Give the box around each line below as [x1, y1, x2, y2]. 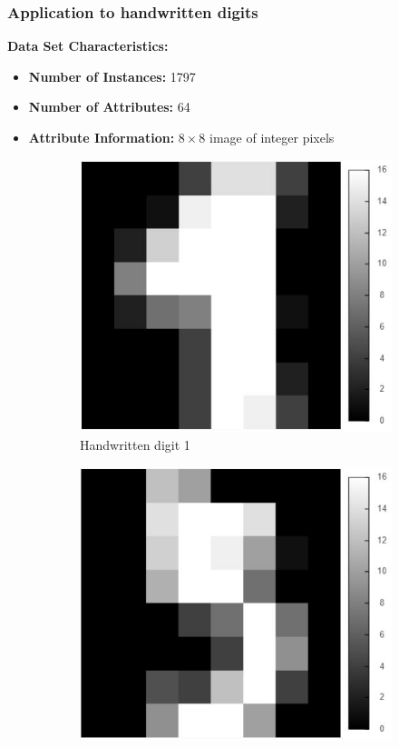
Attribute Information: [28, 128, 175, 146]
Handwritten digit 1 [80, 435, 190, 454]
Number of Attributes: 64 [28, 97, 190, 116]
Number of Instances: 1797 [28, 66, 196, 85]
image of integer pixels [209, 128, 335, 146]
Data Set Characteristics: [7, 36, 169, 55]
